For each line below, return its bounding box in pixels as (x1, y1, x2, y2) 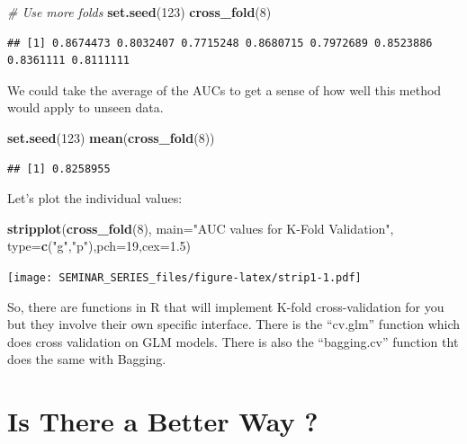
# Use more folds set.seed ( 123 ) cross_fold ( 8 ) (7, 3, 272, 21)
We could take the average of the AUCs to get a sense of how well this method (7, 80, 442, 99)
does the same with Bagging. (7, 350, 166, 369)
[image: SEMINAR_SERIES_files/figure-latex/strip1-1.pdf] (7, 271, 362, 284)
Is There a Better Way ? (7, 403, 319, 440)
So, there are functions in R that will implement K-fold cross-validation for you (7, 297, 445, 315)
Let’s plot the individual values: (7, 189, 183, 208)
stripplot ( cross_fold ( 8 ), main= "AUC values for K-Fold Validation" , (7, 218, 394, 237)
